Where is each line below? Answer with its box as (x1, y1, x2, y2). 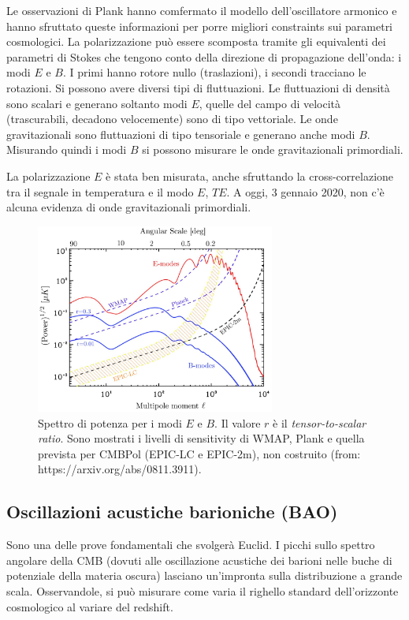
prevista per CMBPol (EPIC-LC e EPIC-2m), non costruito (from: (38, 445, 361, 461)
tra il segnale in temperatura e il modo (6, 183, 194, 200)
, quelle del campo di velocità (199, 95, 341, 111)
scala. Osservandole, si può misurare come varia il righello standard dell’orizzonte (6, 583, 399, 599)
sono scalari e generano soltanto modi (6, 95, 188, 111)
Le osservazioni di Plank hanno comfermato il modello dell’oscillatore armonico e (6, 2, 397, 18)
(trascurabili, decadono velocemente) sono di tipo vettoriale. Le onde (6, 110, 338, 127)
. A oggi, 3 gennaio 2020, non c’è (226, 183, 385, 200)
